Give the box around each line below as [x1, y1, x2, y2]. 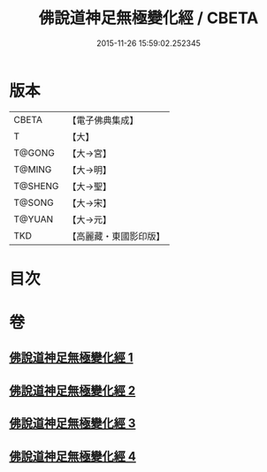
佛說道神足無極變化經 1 [9, 350, 134, 365]
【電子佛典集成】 [67, 114, 139, 126]
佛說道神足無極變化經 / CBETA [38, 8, 259, 28]
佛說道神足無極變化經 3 [9, 416, 136, 431]
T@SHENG [13, 179, 59, 192]
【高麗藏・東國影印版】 [67, 230, 165, 242]
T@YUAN [13, 213, 54, 225]
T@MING [13, 163, 52, 175]
